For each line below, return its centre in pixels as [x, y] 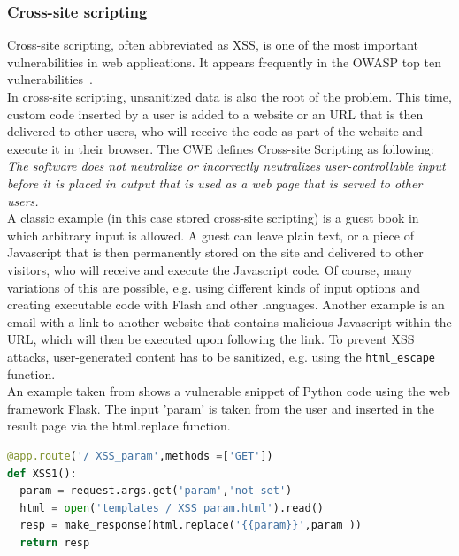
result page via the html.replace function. [119, 426]
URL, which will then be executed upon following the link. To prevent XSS [211, 339]
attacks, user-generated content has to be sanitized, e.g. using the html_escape [222, 356]
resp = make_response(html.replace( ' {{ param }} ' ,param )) [191, 526]
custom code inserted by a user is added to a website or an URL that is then [215, 114]
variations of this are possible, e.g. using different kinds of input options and [214, 287]
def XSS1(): [42, 473]
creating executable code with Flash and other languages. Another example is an [226, 305]
